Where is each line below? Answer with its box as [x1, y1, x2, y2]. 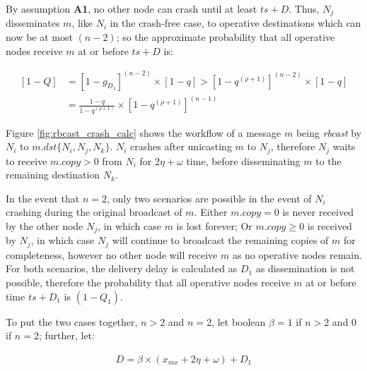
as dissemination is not [255, 261, 355, 276]
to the [315, 153, 342, 168]
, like [71, 16, 93, 30]
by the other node [6, 218, 83, 233]
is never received [282, 205, 354, 219]
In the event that [6, 190, 80, 205]
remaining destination [6, 167, 100, 182]
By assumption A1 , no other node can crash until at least [6, 1, 257, 16]
